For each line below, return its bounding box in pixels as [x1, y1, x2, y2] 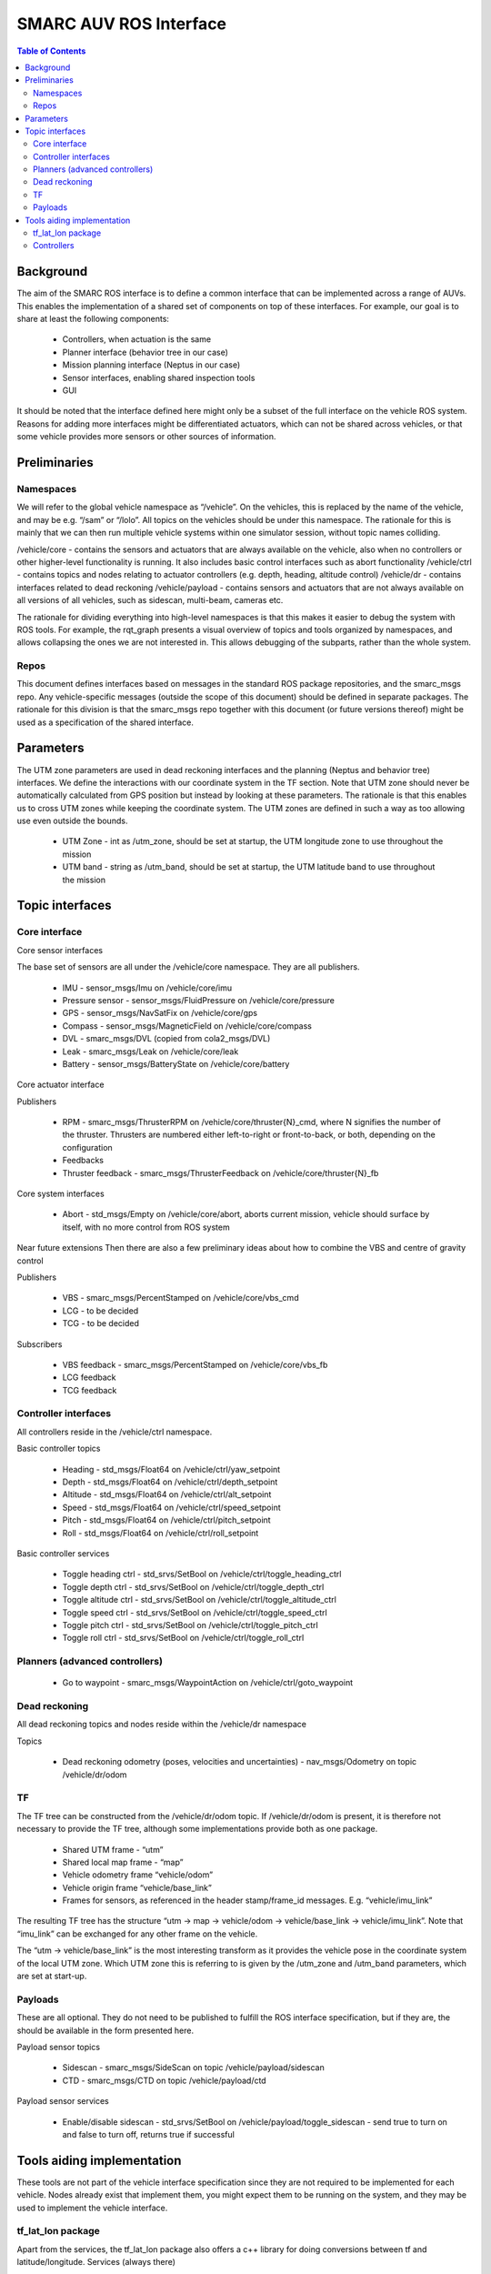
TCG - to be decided [62, 1318, 140, 1329]
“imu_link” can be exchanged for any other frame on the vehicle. [16, 1928, 258, 1939]
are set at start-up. [16, 1970, 87, 1982]
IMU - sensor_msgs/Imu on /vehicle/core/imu [62, 982, 233, 993]
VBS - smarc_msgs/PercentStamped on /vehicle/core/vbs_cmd [62, 1293, 299, 1303]
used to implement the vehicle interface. [16, 2202, 168, 2213]
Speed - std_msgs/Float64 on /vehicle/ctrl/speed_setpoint [62, 1502, 281, 1513]
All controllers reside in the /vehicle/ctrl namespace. [16, 1426, 213, 1437]
